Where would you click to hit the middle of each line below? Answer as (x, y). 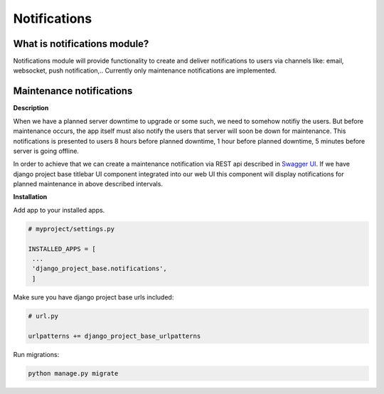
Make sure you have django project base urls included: (94, 297)
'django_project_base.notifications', (100, 269)
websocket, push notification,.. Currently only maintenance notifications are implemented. (145, 70)
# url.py (43, 316)
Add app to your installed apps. (59, 210)
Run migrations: (36, 354)
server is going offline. (46, 151)
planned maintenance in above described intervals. (88, 184)
